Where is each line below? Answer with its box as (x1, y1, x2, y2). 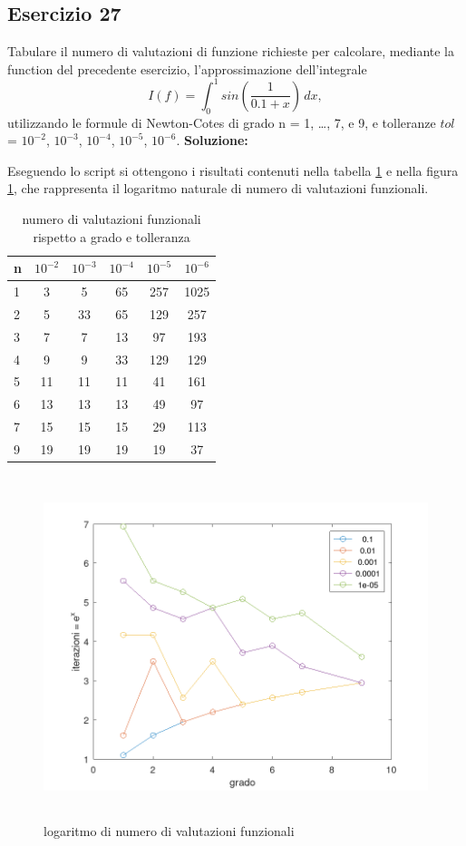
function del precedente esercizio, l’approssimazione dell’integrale (7, 59, 367, 78)
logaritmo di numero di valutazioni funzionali (44, 821, 295, 840)
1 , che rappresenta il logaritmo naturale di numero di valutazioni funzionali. (7, 179, 429, 198)
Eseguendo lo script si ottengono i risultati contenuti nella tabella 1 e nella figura (7, 160, 459, 180)
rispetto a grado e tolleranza (33, 227, 190, 246)
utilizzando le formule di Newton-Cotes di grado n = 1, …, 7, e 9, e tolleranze (7, 112, 436, 131)
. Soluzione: (176, 131, 248, 150)
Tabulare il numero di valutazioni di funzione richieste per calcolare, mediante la (7, 42, 455, 61)
